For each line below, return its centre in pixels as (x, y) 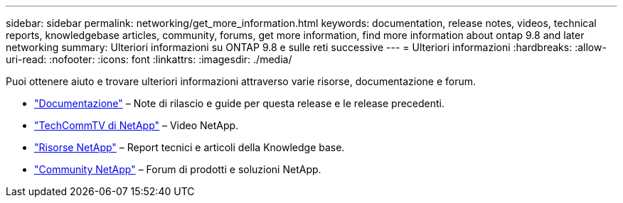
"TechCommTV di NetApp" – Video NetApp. (137, 125)
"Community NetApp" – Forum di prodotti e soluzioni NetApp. (178, 169)
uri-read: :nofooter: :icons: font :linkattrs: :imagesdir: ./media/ (149, 59)
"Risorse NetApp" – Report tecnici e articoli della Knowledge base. (190, 147)
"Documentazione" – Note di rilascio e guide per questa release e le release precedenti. (240, 103)
